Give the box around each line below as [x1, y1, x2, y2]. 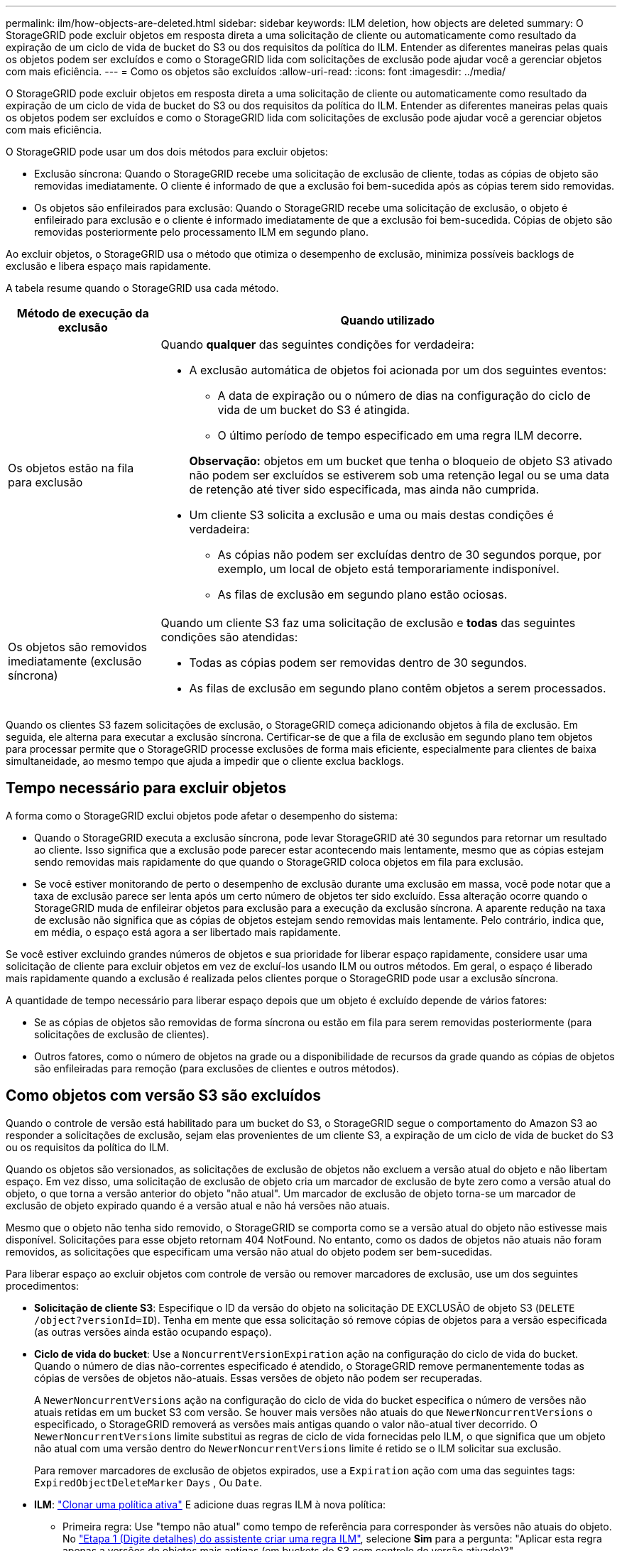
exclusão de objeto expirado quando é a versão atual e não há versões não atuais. [6, 1199, 390, 1212]
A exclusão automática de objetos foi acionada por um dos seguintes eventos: [189, 363, 607, 377]
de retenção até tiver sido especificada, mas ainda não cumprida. [189, 482, 539, 496]
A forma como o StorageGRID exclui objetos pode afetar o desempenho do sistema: [6, 809, 398, 822]
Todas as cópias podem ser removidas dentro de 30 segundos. [189, 655, 528, 670]
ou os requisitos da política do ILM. [6, 1141, 170, 1153]
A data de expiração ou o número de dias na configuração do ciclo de [217, 388, 591, 403]
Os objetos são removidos [8, 640, 147, 654]
